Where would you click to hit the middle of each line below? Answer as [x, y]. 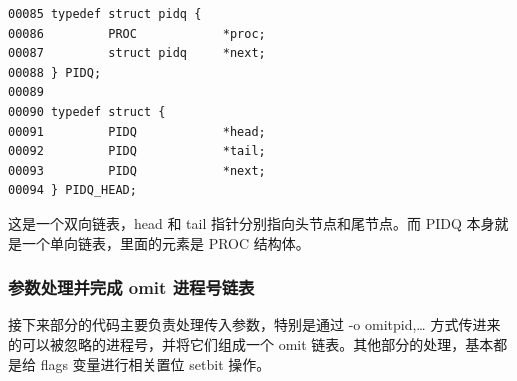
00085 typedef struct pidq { [105, 14]
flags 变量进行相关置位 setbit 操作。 [155, 363]
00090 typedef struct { [87, 111]
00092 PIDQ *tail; [137, 151]
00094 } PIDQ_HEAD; [72, 190]
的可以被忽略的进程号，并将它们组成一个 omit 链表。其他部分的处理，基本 [251, 343]
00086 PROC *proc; [137, 33]
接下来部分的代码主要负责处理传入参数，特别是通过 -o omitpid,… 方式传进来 [254, 324]
